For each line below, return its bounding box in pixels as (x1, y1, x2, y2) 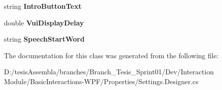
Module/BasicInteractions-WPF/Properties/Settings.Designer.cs (4, 76, 199, 86)
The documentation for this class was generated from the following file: (4, 50, 219, 60)
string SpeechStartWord (4, 34, 85, 44)
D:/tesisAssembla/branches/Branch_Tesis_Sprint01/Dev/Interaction (4, 67, 214, 77)
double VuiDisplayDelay (4, 17, 84, 27)
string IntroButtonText (4, 1, 82, 11)
